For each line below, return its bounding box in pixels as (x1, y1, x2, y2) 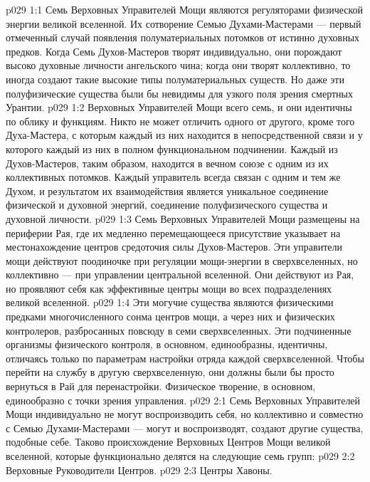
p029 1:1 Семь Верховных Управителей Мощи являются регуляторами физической (6, 2, 364, 16)
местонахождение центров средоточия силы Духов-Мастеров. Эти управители (6, 239, 342, 254)
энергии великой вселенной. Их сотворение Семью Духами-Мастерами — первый (6, 16, 361, 31)
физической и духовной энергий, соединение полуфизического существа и (6, 197, 328, 212)
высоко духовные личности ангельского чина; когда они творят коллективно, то (6, 58, 351, 73)
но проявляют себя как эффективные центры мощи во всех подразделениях (6, 281, 332, 295)
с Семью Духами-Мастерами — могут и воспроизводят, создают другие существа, (6, 420, 364, 435)
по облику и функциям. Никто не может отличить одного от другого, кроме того (6, 113, 355, 128)
